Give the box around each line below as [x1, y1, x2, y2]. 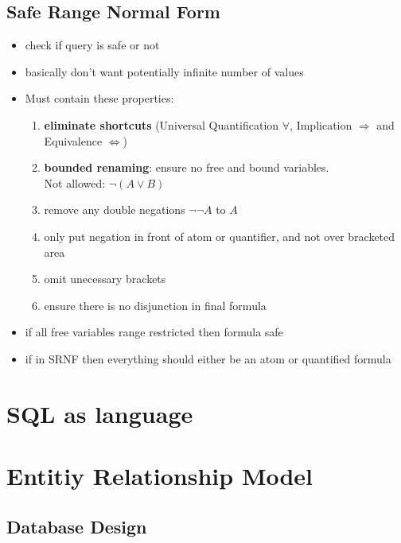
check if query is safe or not [25, 37, 160, 53]
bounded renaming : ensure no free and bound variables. [44, 159, 329, 176]
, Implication [290, 116, 352, 133]
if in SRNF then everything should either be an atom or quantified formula [25, 350, 391, 367]
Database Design [6, 514, 147, 538]
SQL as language [6, 397, 193, 429]
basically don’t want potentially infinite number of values [25, 63, 304, 80]
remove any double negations [44, 201, 185, 218]
